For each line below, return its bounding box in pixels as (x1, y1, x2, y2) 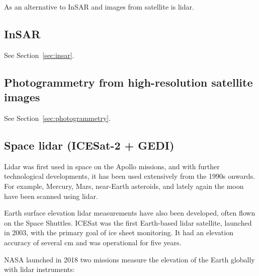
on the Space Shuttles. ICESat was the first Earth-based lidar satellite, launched (4, 217, 252, 228)
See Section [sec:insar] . (4, 49, 74, 60)
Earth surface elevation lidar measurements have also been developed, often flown (4, 208, 255, 218)
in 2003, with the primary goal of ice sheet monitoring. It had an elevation (4, 227, 233, 238)
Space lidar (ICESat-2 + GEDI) (4, 137, 175, 153)
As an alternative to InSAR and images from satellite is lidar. (4, 2, 194, 12)
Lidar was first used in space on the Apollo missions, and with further (4, 161, 220, 171)
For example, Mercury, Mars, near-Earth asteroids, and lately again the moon (4, 180, 244, 191)
